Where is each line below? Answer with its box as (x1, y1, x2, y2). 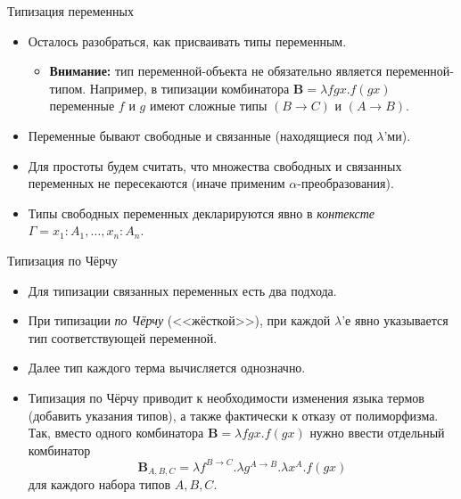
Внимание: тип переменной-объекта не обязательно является (49, 61, 383, 80)
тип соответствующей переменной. (28, 328, 218, 347)
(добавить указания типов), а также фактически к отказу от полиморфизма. (28, 405, 439, 424)
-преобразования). (297, 174, 394, 192)
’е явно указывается (342, 311, 449, 330)
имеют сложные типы (149, 96, 268, 115)
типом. (49, 78, 86, 97)
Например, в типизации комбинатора (89, 78, 290, 97)
